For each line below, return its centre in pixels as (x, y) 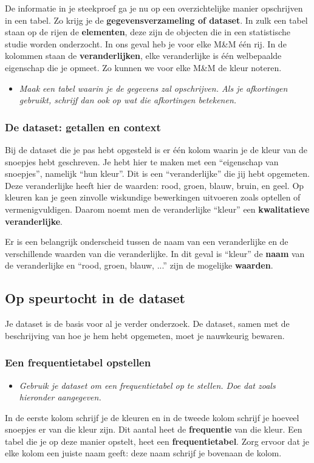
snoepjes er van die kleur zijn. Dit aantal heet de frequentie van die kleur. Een (154, 429)
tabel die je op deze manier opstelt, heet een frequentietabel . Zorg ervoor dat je (157, 441)
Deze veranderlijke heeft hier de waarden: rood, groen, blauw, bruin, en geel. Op (155, 185)
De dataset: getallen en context (83, 127)
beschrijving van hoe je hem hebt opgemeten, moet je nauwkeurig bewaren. (145, 335)
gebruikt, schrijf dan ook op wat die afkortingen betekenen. (128, 100)
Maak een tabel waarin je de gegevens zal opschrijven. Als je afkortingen (153, 88)
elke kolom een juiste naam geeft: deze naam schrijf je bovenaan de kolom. (143, 453)
